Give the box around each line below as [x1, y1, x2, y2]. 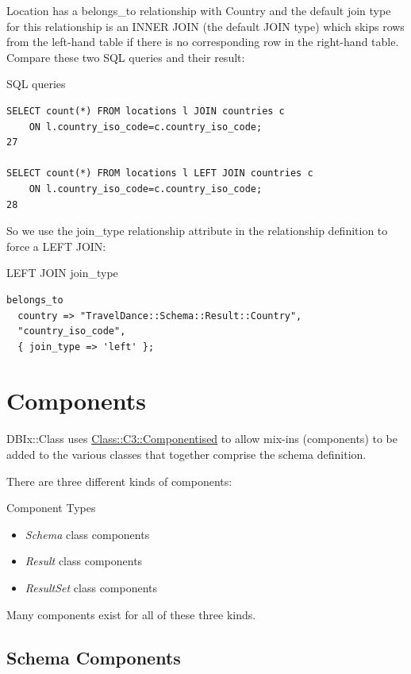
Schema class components [25, 526, 150, 542]
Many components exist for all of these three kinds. [6, 606, 256, 622]
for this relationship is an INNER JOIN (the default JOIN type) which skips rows [6, 17, 405, 34]
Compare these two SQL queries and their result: [6, 48, 245, 65]
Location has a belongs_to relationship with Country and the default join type [6, 2, 391, 18]
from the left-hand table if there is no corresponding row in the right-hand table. [6, 33, 399, 50]
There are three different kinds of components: [6, 472, 232, 489]
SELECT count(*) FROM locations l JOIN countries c [6, 105, 285, 117]
